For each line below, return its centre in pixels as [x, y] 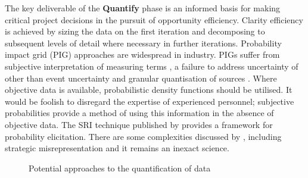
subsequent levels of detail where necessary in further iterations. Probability [143, 43]
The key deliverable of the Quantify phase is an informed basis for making [143, 8]
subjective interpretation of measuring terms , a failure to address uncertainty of [152, 66]
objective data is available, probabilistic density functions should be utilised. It [149, 90]
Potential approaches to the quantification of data [120, 168]
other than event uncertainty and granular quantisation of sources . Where [141, 78]
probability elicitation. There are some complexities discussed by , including [143, 136]
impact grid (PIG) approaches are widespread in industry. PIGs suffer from [142, 54]
